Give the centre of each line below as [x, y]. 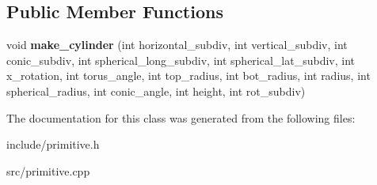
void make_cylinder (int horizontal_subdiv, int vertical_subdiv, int [177, 45]
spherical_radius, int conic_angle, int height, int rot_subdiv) [156, 91]
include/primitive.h [53, 144]
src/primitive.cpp [48, 170]
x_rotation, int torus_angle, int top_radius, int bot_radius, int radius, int [188, 76]
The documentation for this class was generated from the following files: [181, 117]
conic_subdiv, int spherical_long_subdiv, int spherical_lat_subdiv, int [181, 60]
